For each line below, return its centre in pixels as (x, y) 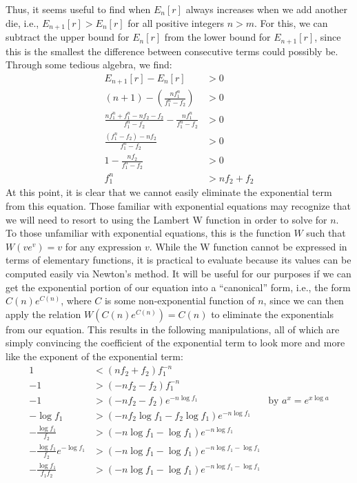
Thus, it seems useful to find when (78, 9)
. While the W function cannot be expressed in (248, 246)
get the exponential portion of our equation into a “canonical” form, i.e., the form (178, 287)
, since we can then (304, 300)
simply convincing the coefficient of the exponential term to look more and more (175, 343)
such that (326, 233)
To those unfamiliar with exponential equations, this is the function (148, 233)
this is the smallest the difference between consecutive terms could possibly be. (172, 51)
